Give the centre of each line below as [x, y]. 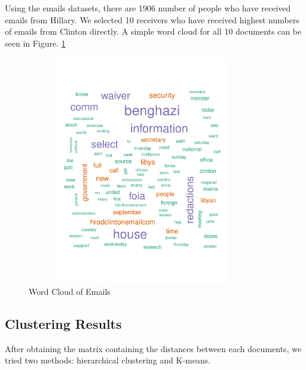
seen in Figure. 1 [35, 43]
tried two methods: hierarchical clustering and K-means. [108, 360]
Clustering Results [63, 323]
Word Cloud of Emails [70, 291]
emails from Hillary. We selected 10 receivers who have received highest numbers [152, 19]
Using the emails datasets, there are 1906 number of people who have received [148, 8]
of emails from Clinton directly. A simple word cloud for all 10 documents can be [153, 31]
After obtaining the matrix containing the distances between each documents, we [153, 348]
